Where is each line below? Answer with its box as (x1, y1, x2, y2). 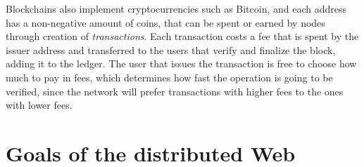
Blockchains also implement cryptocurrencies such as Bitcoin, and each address (6, 1, 347, 15)
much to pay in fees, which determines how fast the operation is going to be (6, 69, 333, 84)
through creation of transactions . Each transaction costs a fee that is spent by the (6, 29, 359, 44)
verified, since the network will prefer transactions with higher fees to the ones (6, 83, 344, 98)
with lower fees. (6, 98, 73, 112)
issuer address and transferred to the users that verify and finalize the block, (6, 42, 336, 57)
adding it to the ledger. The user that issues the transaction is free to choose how (6, 56, 357, 71)
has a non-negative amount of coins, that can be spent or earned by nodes (6, 15, 325, 29)
